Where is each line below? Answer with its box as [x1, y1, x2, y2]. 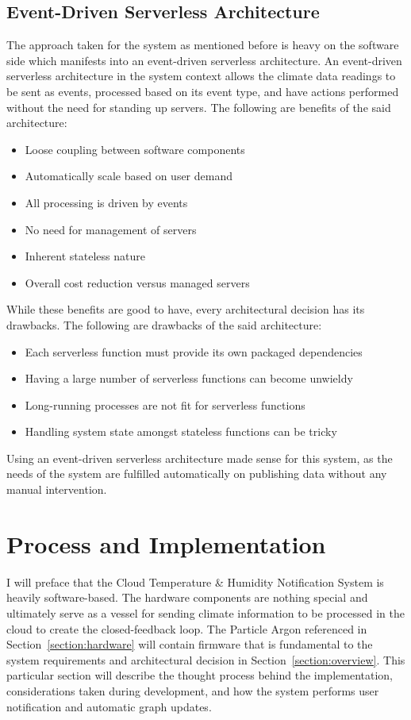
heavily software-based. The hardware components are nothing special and [6, 589, 368, 606]
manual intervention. [6, 481, 107, 498]
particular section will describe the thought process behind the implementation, [6, 667, 393, 683]
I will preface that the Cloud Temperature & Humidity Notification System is [6, 573, 384, 590]
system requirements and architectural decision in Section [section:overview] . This [6, 651, 405, 668]
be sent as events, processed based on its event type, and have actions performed [6, 83, 399, 99]
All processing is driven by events [25, 194, 188, 210]
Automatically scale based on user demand [25, 167, 232, 184]
